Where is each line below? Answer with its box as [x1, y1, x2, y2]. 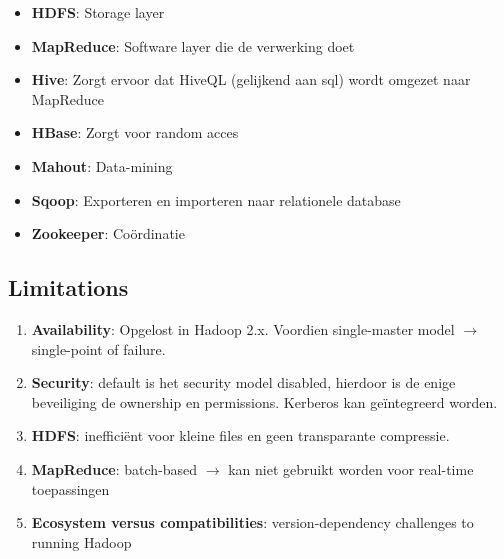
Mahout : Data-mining [31, 155, 173, 176]
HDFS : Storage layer [31, 2, 165, 22]
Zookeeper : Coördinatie [31, 223, 185, 244]
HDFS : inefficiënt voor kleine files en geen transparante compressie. [31, 425, 450, 446]
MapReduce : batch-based [31, 458, 198, 479]
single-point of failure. [31, 338, 166, 359]
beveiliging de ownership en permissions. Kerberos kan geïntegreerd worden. [31, 391, 498, 412]
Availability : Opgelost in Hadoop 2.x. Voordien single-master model [31, 318, 455, 339]
